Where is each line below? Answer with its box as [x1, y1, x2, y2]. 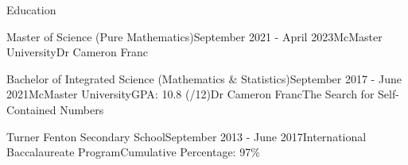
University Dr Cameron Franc [6, 44, 148, 60]
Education [6, 2, 56, 17]
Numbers [60, 101, 104, 117]
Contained [6, 101, 56, 117]
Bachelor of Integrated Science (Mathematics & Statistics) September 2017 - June [6, 70, 402, 86]
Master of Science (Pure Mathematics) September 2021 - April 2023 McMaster [6, 28, 383, 44]
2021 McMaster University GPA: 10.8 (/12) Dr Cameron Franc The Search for [6, 86, 375, 102]
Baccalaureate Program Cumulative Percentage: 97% [6, 144, 260, 160]
